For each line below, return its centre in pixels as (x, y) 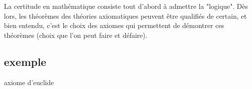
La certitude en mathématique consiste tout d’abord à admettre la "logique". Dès (126, 6)
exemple (25, 61)
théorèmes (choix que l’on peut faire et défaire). (76, 35)
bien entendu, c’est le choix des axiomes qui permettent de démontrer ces (114, 25)
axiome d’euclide (29, 82)
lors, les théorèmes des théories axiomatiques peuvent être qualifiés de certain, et (126, 15)
